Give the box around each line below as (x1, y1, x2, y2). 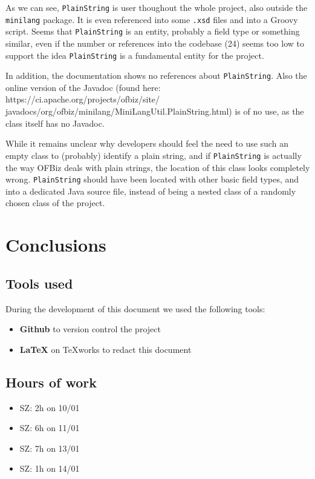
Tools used (5, 273, 73, 292)
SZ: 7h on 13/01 (19, 441, 80, 454)
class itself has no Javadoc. (5, 116, 105, 129)
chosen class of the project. (5, 196, 105, 209)
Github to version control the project (19, 323, 161, 335)
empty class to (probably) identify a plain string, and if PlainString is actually (5, 149, 302, 161)
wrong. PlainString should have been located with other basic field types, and (5, 173, 299, 186)
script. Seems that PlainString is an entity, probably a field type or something (5, 25, 300, 38)
